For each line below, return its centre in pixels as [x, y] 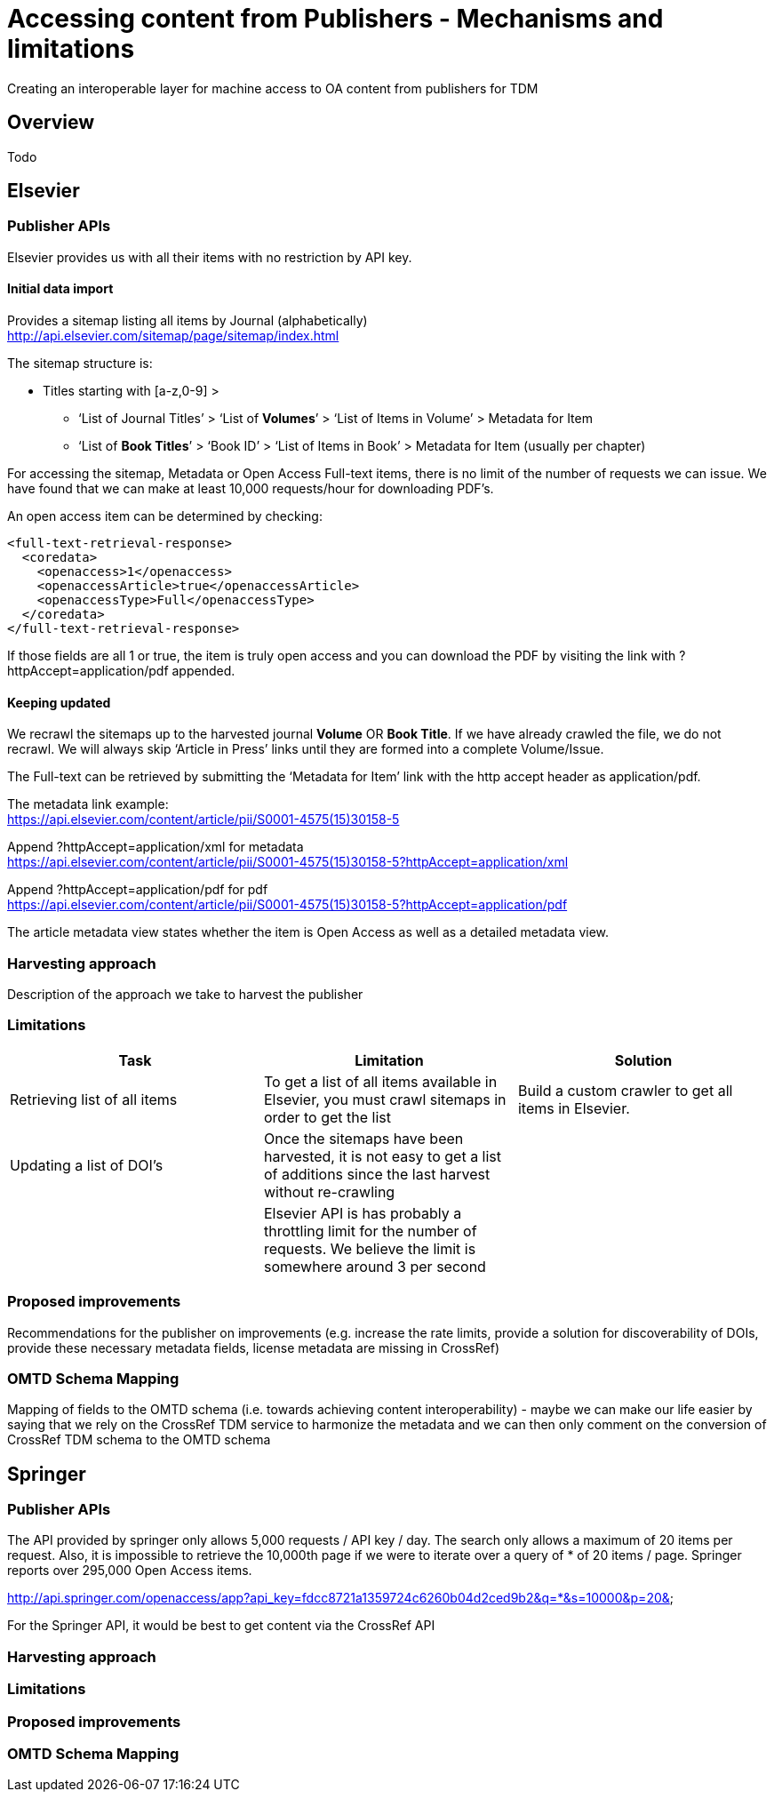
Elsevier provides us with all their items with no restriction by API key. [210, 257]
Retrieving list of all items [94, 1099]
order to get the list [327, 1117]
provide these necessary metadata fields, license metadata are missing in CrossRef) [254, 1347]
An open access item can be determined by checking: [165, 516]
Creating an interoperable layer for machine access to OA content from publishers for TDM [273, 88]
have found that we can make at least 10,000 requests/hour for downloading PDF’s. [251, 489]
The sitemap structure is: [80, 364]
